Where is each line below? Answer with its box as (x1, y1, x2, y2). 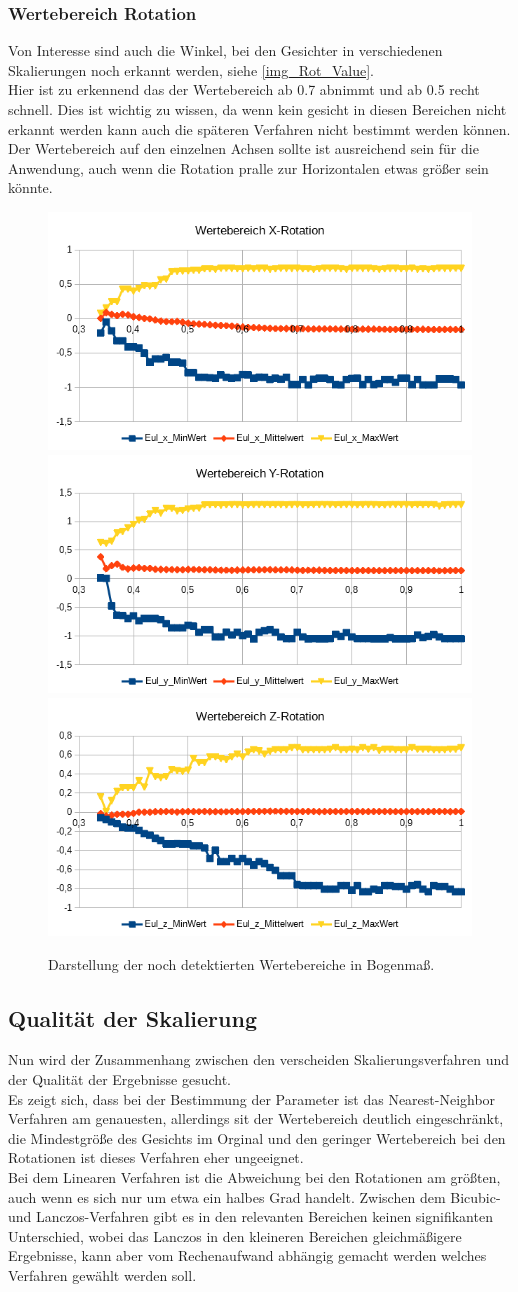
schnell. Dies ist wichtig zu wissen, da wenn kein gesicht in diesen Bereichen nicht (8, 99, 507, 119)
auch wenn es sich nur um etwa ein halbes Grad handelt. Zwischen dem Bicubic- (8, 1186, 501, 1207)
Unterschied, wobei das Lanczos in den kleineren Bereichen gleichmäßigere (8, 1225, 462, 1246)
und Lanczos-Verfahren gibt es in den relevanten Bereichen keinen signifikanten (8, 1206, 493, 1227)
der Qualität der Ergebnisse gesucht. (8, 1068, 231, 1089)
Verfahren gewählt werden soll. (8, 1264, 197, 1285)
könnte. (8, 177, 53, 198)
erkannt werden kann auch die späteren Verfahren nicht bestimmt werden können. (8, 118, 511, 139)
